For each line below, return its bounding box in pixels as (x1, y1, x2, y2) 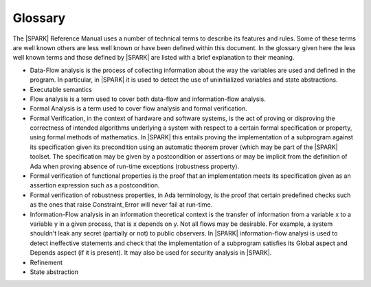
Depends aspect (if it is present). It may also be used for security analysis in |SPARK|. (30, 249, 272, 257)
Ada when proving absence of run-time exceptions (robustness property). (30, 162, 240, 170)
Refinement (30, 258, 63, 266)
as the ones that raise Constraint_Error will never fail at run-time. (30, 200, 213, 209)
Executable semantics (30, 85, 93, 93)
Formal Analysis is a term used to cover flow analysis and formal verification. (30, 104, 247, 113)
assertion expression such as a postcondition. (30, 181, 160, 190)
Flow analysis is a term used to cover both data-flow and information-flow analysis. (30, 95, 266, 103)
